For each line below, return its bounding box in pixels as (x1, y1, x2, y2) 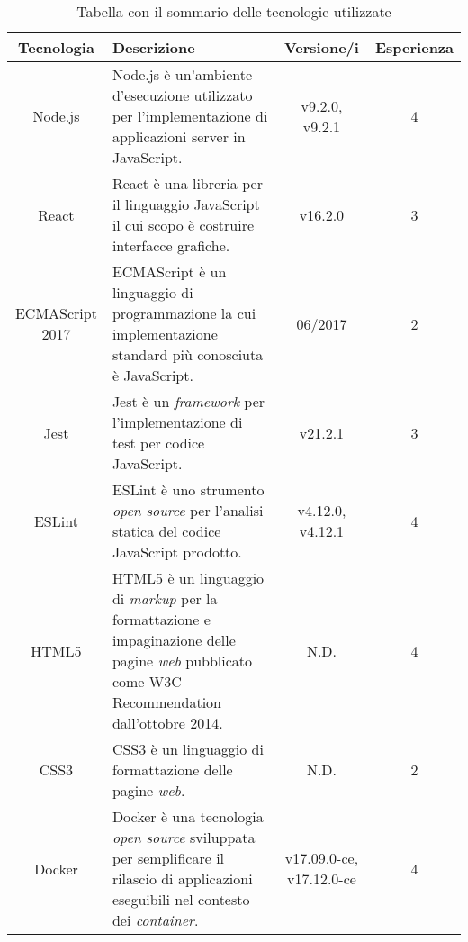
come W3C (112, 671, 182, 692)
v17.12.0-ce (286, 868, 356, 889)
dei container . (112, 910, 199, 930)
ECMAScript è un (112, 261, 227, 282)
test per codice (112, 432, 205, 453)
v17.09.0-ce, (284, 847, 359, 868)
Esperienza (374, 37, 454, 58)
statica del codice (112, 521, 221, 541)
